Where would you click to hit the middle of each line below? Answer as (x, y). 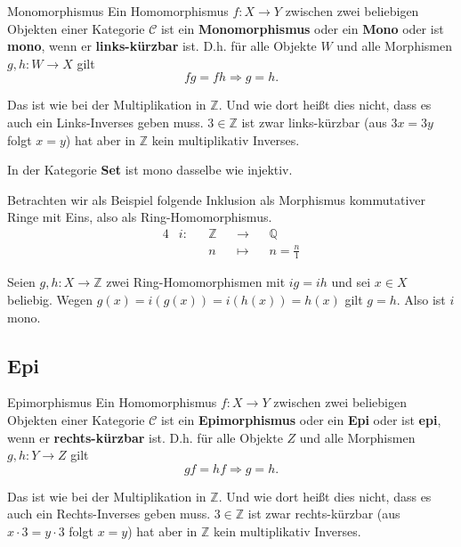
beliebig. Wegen (50, 299)
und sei (351, 282)
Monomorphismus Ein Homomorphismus (118, 11)
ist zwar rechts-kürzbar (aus (324, 514)
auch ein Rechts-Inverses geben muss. (109, 514)
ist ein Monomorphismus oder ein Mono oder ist (302, 28)
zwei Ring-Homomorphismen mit (196, 282)
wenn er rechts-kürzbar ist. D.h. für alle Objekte (145, 437)
